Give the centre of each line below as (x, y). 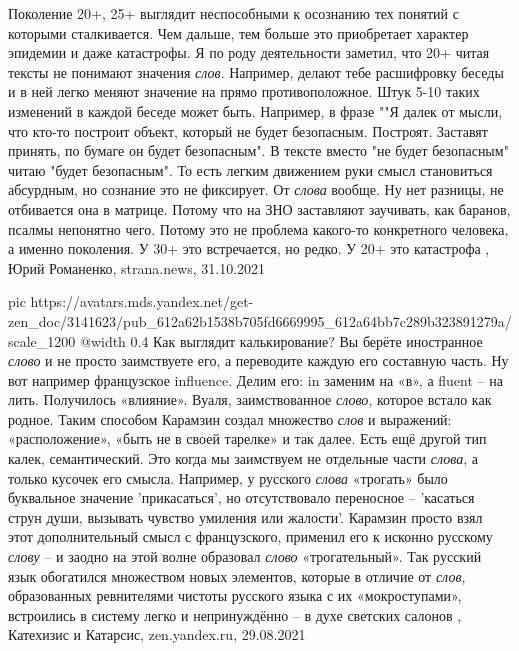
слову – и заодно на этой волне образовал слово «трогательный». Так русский (245, 556)
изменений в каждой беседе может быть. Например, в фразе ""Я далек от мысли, (255, 110)
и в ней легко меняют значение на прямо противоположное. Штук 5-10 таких (244, 91)
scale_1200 (42, 340)
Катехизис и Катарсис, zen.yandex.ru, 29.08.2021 (157, 634)
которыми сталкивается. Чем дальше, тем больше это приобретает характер (238, 32)
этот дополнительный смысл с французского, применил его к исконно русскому (250, 536)
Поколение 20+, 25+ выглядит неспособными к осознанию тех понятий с (233, 13)
